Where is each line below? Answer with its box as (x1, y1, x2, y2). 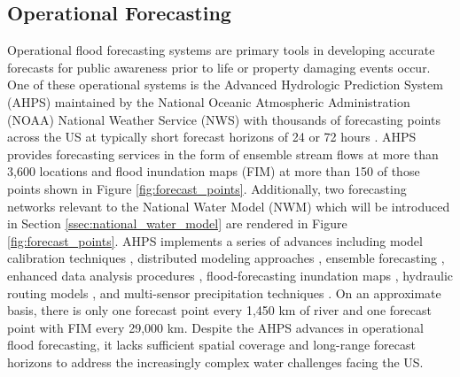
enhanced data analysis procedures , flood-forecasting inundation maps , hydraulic (7, 265, 454, 284)
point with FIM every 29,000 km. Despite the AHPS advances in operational (7, 318, 424, 336)
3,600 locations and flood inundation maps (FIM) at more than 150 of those (7, 162, 420, 181)
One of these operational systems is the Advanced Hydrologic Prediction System (7, 75, 443, 94)
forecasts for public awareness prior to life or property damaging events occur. (7, 58, 431, 76)
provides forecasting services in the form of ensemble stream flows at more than (7, 144, 439, 163)
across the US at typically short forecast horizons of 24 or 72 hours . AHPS (7, 127, 417, 146)
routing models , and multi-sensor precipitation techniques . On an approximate (7, 283, 441, 302)
